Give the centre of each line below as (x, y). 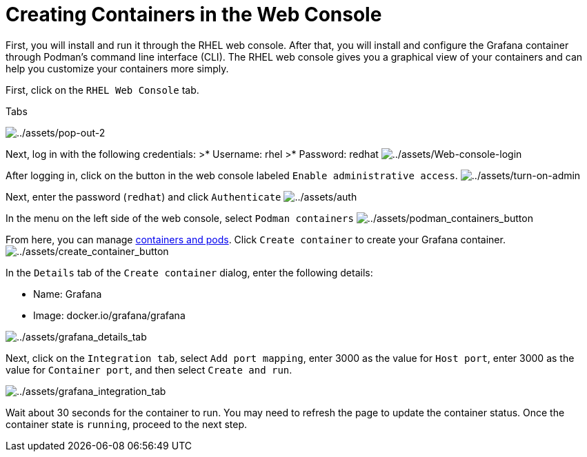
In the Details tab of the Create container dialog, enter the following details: (189, 272)
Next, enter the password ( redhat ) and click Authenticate (143, 196)
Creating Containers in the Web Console (194, 14)
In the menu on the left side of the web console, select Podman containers (180, 218)
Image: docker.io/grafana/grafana (109, 315)
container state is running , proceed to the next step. (127, 424)
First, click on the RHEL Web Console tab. (102, 90)
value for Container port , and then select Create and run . (149, 369)
